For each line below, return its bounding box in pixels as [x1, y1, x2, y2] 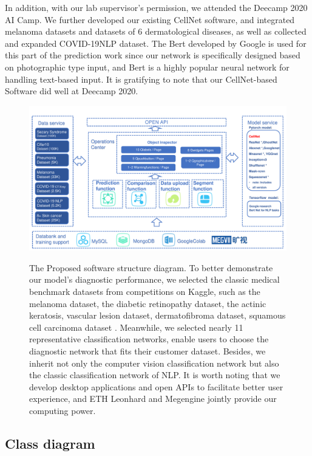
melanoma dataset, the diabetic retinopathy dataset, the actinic [29, 297, 266, 309]
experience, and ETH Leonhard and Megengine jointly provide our [29, 392, 277, 405]
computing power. [29, 404, 96, 416]
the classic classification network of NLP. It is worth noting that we [29, 368, 280, 381]
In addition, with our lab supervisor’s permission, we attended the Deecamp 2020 [5, 1, 308, 13]
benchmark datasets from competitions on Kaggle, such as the [29, 285, 260, 298]
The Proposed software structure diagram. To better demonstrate [29, 261, 273, 274]
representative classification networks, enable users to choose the [29, 333, 269, 345]
